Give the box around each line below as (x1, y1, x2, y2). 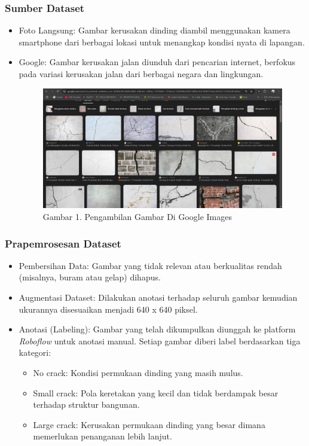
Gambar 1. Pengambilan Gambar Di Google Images (42, 210, 232, 223)
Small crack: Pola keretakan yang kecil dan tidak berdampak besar (33, 386, 279, 399)
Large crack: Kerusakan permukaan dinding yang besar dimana (33, 418, 265, 430)
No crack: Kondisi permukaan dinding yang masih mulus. (33, 366, 243, 379)
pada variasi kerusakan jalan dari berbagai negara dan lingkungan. (19, 68, 264, 80)
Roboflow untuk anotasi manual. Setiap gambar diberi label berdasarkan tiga (19, 334, 301, 347)
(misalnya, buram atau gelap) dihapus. (19, 271, 161, 283)
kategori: (19, 346, 51, 359)
